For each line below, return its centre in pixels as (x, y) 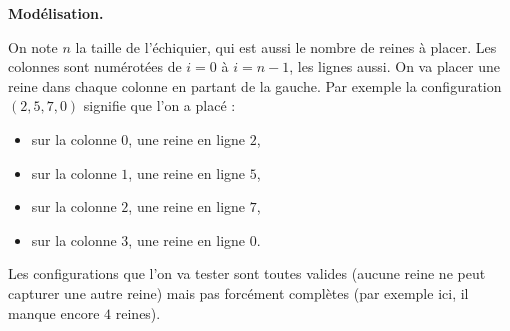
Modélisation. (56, 13)
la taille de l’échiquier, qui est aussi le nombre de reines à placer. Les (286, 46)
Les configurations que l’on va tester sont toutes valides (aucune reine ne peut (247, 273)
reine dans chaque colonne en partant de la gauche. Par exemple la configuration (255, 85)
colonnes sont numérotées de (95, 66)
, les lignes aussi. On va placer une (394, 66)
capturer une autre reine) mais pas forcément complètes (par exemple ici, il (238, 292)
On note (33, 46)
